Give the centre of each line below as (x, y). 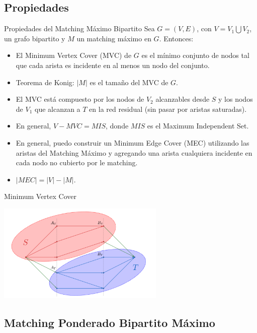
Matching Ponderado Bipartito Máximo (110, 323)
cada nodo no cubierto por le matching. (77, 162)
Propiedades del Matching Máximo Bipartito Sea (79, 28)
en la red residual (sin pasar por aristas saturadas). (168, 109)
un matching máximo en (114, 38)
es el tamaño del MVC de (129, 82)
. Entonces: (176, 38)
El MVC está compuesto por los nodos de (80, 99)
